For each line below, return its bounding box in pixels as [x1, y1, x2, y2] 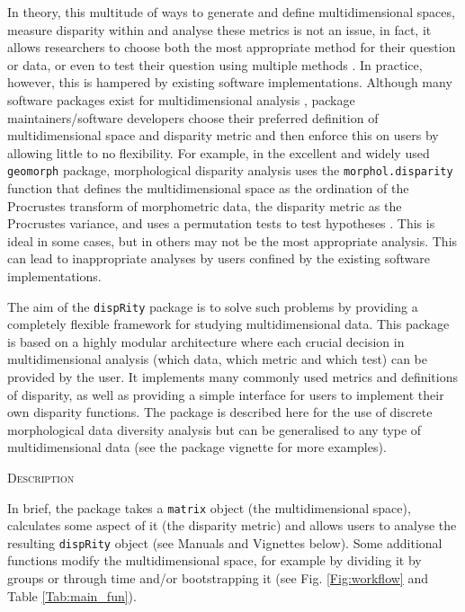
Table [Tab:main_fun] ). [7, 586, 137, 605]
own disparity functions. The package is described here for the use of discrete [7, 403, 433, 421]
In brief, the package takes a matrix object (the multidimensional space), [7, 498, 411, 517]
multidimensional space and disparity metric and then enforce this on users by [7, 126, 439, 145]
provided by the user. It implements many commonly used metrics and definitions [7, 368, 458, 386]
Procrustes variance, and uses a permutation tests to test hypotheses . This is [7, 214, 435, 233]
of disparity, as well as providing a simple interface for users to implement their [7, 385, 444, 404]
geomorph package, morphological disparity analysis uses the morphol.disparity [7, 161, 453, 180]
